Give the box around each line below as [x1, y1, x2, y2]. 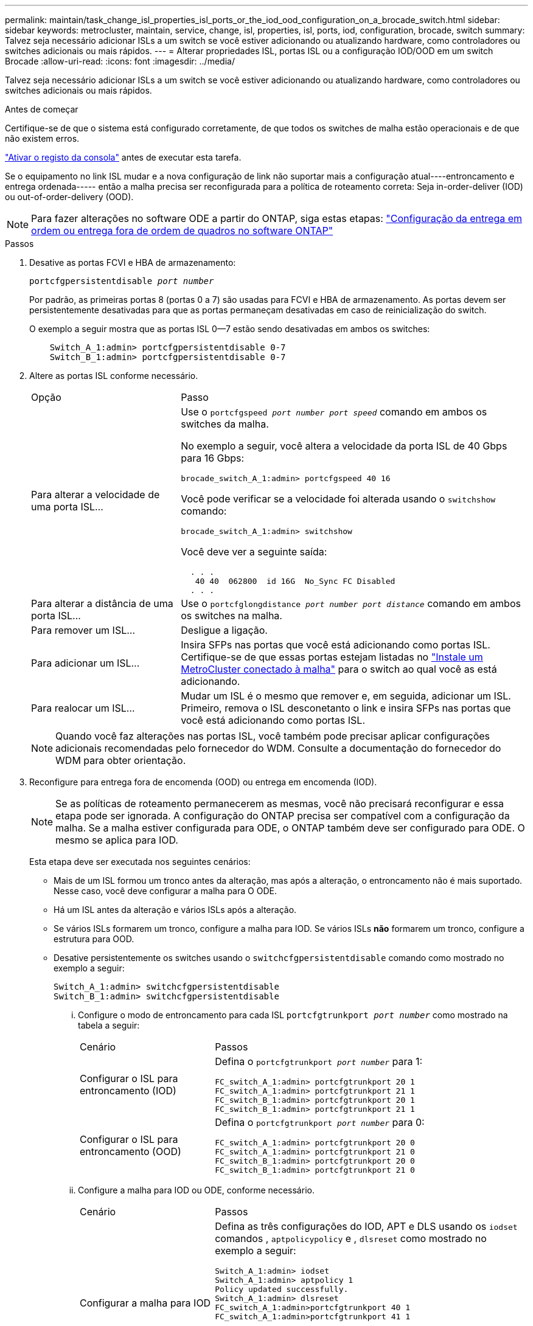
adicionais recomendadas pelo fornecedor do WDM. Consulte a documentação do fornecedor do [55, 742, 501, 754]
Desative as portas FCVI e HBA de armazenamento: [29, 257, 236, 268]
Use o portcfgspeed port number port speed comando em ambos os [181, 406, 487, 418]
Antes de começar [5, 104, 78, 114]
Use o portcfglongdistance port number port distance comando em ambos [181, 597, 521, 609]
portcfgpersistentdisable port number [29, 276, 214, 286]
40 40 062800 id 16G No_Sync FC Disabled [195, 577, 395, 586]
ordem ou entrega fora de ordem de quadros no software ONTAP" [31, 224, 333, 237]
